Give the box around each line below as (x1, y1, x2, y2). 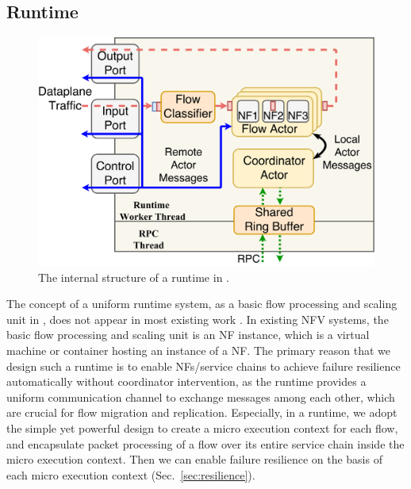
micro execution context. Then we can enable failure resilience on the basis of (6, 451, 382, 468)
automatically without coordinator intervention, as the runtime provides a (6, 373, 367, 390)
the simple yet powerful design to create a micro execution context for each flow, (6, 419, 398, 436)
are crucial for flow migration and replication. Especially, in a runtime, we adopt (6, 404, 398, 421)
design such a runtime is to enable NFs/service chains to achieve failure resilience (6, 357, 401, 374)
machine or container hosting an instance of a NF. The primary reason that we (6, 341, 390, 358)
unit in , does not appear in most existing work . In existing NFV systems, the (6, 310, 389, 327)
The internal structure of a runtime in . (38, 268, 229, 285)
